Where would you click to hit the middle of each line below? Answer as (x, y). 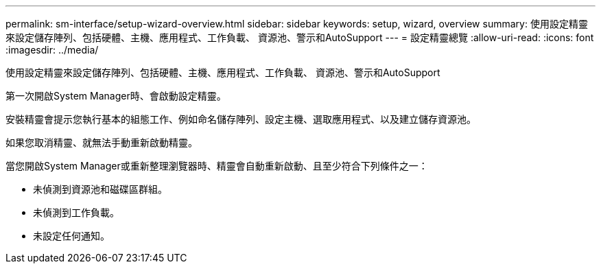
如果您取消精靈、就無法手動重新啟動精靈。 (102, 142)
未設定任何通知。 (71, 236)
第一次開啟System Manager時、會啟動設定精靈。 (116, 96)
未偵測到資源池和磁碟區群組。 (100, 189)
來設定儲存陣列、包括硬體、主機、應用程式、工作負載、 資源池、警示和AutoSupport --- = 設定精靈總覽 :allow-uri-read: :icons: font (300, 37)
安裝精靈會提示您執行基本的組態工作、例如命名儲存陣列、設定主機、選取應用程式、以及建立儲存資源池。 (241, 119)
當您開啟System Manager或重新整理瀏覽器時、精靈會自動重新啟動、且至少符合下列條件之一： (217, 166)
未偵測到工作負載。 (76, 212)
